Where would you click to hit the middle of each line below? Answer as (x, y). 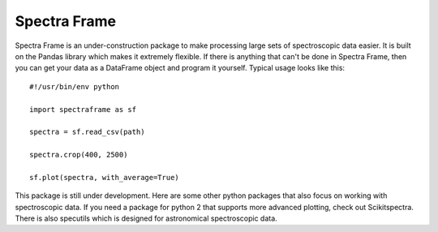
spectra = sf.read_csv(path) (87, 132)
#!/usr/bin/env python (75, 86)
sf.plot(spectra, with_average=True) (105, 177)
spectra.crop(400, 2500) (79, 155)
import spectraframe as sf (83, 109)
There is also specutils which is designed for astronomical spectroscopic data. (146, 218)
